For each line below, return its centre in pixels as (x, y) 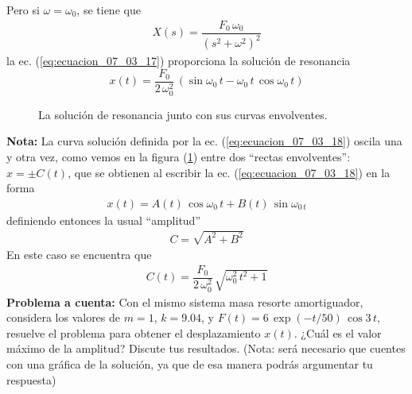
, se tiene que (109, 10)
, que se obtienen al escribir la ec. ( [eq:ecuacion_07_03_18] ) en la (229, 172)
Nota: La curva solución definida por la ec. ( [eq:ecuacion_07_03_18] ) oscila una (204, 141)
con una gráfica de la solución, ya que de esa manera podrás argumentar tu (190, 364)
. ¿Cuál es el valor (338, 332)
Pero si (23, 10)
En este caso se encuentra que (79, 254)
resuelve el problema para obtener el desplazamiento (134, 332)
